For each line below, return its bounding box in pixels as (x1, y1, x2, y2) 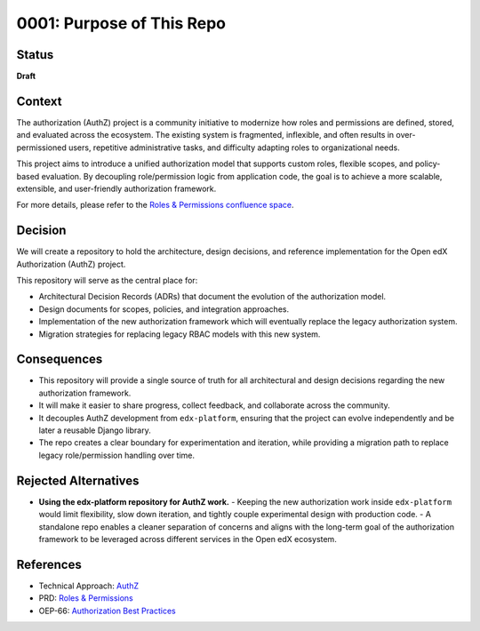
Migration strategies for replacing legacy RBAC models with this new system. (38, 329, 321, 339)
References (16, 556, 82, 572)
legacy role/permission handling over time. (38, 450, 196, 460)
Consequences (16, 352, 103, 367)
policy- (414, 158, 441, 169)
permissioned (16, 142, 67, 153)
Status (16, 47, 54, 62)
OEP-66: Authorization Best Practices (38, 605, 177, 616)
